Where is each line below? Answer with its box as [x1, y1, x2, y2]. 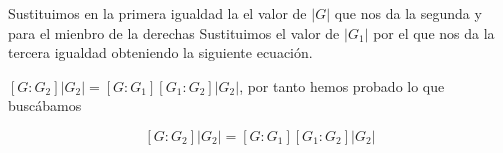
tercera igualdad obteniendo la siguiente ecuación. [8, 42, 313, 63]
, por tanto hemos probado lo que [239, 75, 445, 96]
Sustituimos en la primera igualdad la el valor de [8, 3, 307, 23]
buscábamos [8, 95, 82, 116]
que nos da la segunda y [334, 3, 482, 23]
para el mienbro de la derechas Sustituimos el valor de [8, 22, 340, 43]
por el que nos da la [373, 22, 495, 43]
